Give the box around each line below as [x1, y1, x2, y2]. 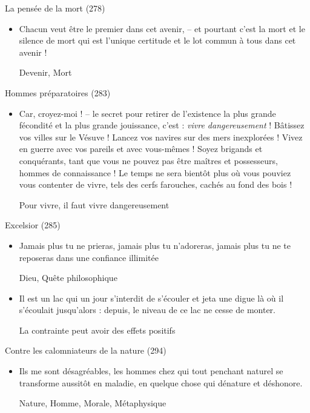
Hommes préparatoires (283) [5, 86, 111, 99]
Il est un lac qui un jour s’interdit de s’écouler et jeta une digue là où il [19, 291, 284, 304]
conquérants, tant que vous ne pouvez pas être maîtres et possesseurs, [19, 154, 278, 167]
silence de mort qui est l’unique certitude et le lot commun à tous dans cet [19, 34, 296, 47]
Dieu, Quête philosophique [19, 271, 117, 284]
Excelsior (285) [5, 219, 61, 231]
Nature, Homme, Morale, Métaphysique [19, 397, 167, 409]
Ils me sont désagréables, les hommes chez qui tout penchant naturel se [19, 365, 283, 377]
